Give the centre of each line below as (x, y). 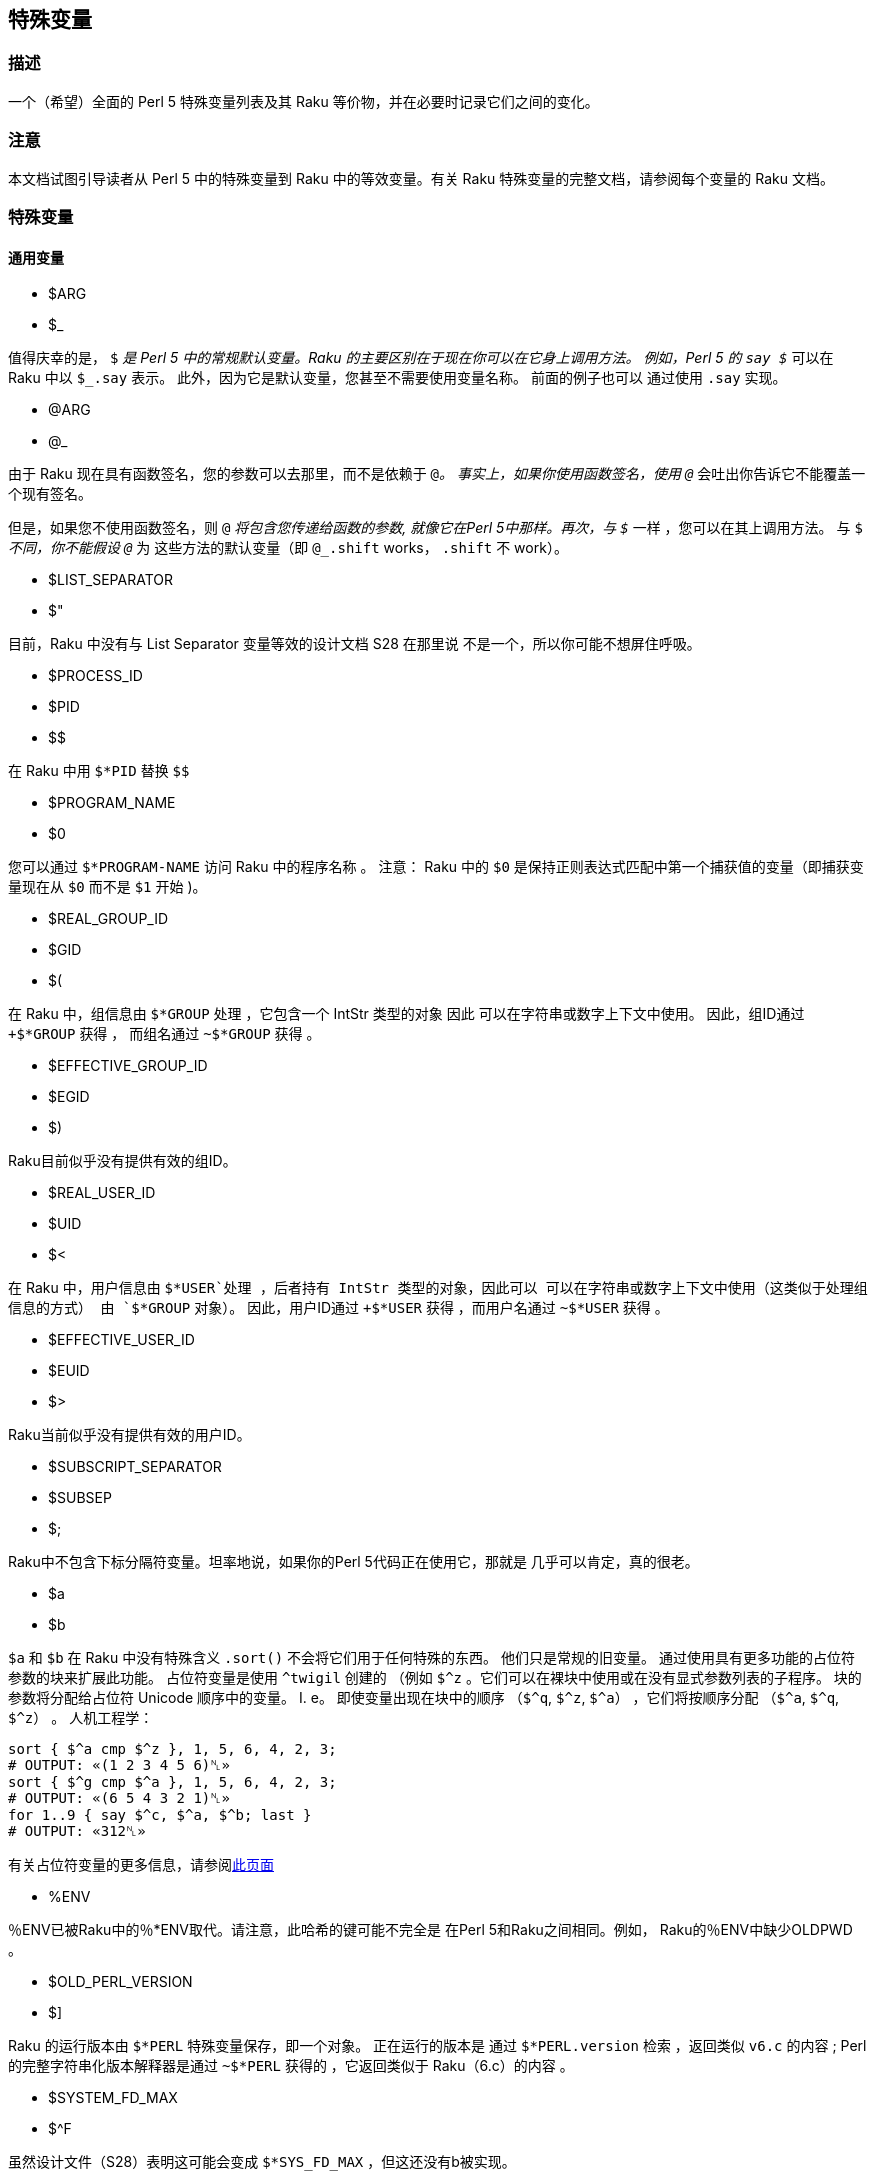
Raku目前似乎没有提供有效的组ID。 (122, 1161)
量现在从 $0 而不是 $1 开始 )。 (107, 887)
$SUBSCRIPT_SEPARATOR (135, 1467)
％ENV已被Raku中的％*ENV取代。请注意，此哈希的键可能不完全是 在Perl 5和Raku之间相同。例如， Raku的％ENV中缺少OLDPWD (430, 1930)
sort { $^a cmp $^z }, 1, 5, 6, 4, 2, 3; (172, 1749)
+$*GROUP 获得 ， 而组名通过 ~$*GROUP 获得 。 (164, 1034)
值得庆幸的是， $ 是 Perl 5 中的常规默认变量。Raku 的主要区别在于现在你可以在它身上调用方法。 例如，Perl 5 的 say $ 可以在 (421, 358)
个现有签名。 (50, 494)
